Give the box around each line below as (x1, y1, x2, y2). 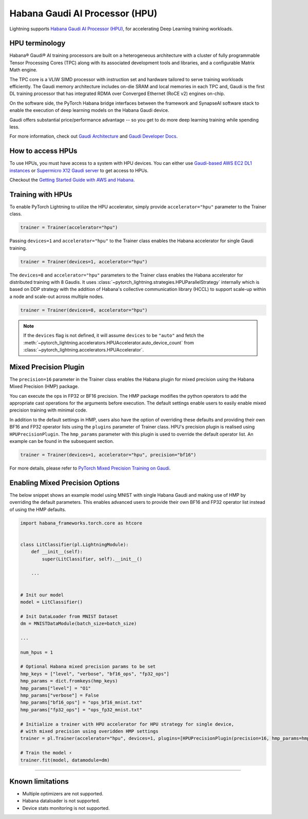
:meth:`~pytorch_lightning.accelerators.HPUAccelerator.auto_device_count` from (23, 339, 195, 346)
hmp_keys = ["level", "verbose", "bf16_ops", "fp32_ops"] (20, 671, 169, 677)
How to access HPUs (9, 147, 78, 155)
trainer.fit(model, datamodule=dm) (20, 757, 110, 763)
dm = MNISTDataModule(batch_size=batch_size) (20, 621, 137, 627)
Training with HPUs (9, 190, 72, 199)
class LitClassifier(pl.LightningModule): (20, 541, 129, 548)
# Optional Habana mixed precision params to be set (20, 664, 156, 670)
